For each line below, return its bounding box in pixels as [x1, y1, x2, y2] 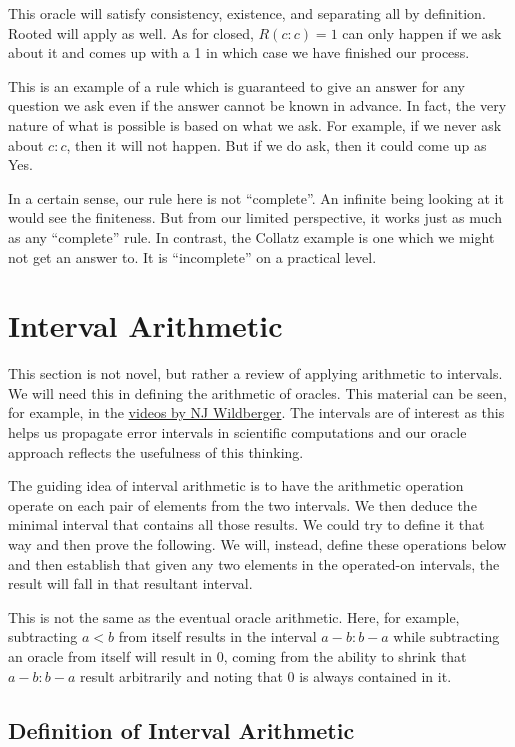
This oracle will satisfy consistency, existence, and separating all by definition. [8, 3, 486, 23]
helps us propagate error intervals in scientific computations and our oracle [8, 422, 467, 443]
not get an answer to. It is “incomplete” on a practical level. [8, 246, 377, 267]
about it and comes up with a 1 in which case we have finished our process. [8, 42, 470, 63]
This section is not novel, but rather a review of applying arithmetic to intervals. [8, 363, 503, 384]
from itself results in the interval [118, 626, 317, 647]
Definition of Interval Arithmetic [8, 714, 355, 745]
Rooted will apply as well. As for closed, [8, 22, 254, 43]
